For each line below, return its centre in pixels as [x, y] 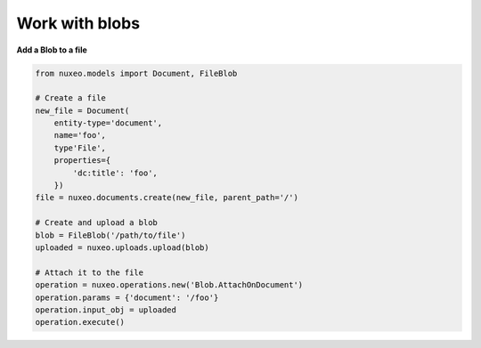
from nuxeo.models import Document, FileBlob [136, 73]
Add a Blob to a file [52, 50]
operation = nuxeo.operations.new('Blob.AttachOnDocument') [169, 285]
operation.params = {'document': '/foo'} [127, 297]
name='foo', [80, 135]
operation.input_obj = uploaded [106, 310]
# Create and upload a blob [96, 223]
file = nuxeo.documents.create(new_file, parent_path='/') [167, 198]
